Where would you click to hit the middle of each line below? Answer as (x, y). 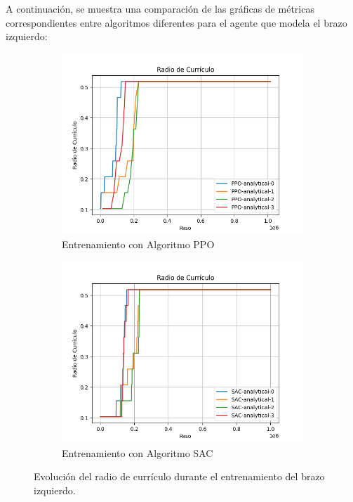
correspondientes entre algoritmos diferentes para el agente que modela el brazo (176, 22)
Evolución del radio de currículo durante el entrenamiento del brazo (179, 476)
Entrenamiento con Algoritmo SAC (138, 452)
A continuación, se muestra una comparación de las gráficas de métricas (160, 8)
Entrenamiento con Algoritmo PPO (138, 244)
